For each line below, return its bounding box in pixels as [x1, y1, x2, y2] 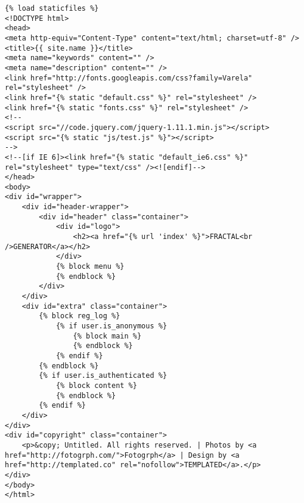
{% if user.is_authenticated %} [39, 371, 167, 380]
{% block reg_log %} [39, 312, 120, 321]
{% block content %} [55, 381, 137, 390]
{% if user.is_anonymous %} [55, 322, 167, 330]
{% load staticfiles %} [5, 4, 99, 13]
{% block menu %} [55, 262, 125, 271]
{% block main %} [73, 331, 142, 340]
